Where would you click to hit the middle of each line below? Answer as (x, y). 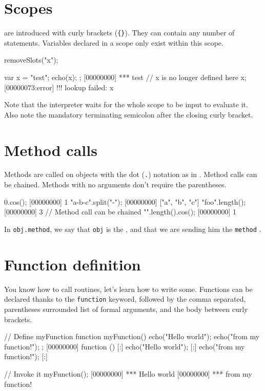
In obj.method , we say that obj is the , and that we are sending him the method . (133, 229)
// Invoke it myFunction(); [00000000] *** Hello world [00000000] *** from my (128, 373)
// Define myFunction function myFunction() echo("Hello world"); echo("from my (132, 336)
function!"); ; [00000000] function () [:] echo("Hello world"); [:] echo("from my (125, 346)
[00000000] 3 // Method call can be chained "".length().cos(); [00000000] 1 (120, 212)
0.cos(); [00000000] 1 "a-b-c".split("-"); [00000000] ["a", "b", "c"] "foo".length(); (125, 201)
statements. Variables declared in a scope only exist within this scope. (114, 42)
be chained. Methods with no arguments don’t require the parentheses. (115, 184)
